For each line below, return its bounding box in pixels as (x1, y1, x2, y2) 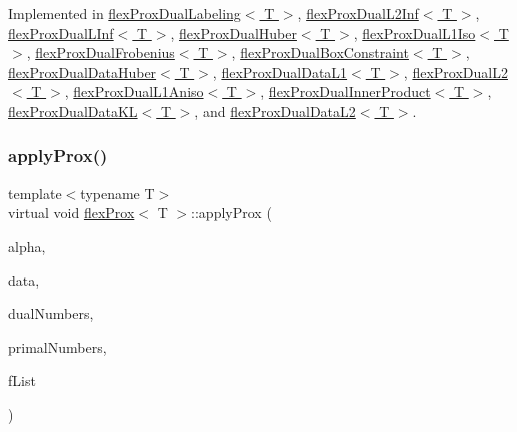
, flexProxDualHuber (170, 22, 297, 43)
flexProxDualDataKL (8, 100, 138, 121)
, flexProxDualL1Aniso (64, 81, 204, 102)
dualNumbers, (8, 303, 94, 324)
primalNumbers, (8, 336, 107, 357)
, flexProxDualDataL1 (212, 61, 348, 82)
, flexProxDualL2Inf (297, 3, 419, 23)
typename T (80, 182, 155, 203)
